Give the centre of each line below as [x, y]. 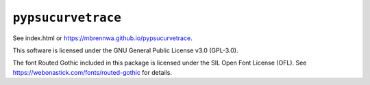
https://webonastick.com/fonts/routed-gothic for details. [92, 72]
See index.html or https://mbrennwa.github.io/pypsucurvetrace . [102, 38]
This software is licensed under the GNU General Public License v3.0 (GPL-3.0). [125, 50]
